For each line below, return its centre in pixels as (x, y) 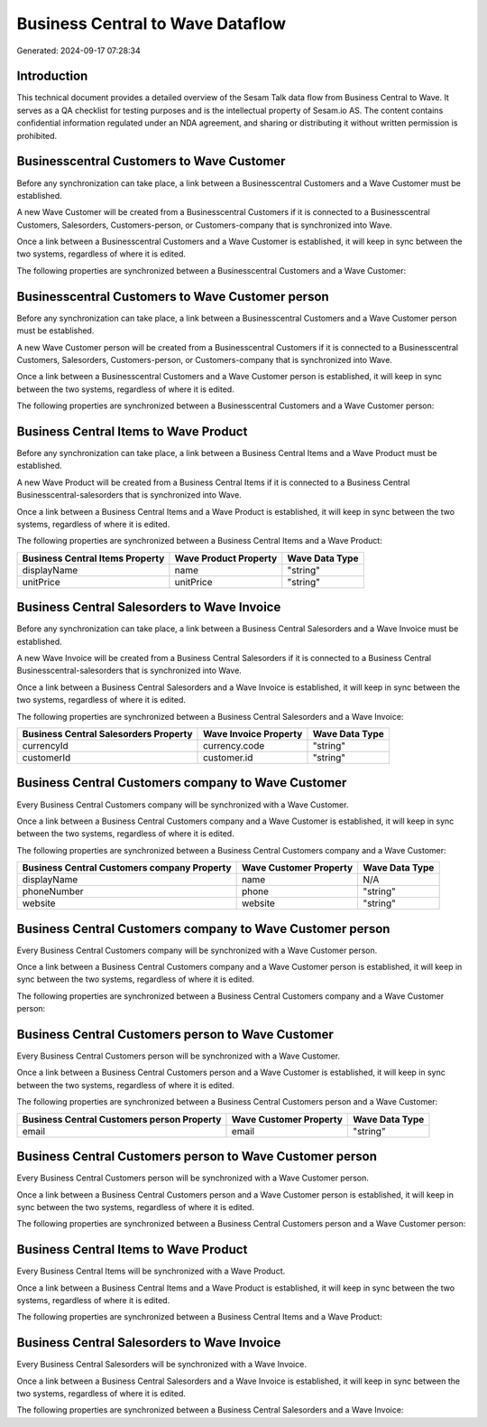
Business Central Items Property (93, 558)
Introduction (52, 76)
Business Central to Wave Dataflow (151, 23)
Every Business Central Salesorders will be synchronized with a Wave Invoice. (161, 1365)
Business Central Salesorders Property (107, 734)
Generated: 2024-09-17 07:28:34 (78, 51)
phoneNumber (53, 891)
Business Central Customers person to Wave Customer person (197, 1157)
